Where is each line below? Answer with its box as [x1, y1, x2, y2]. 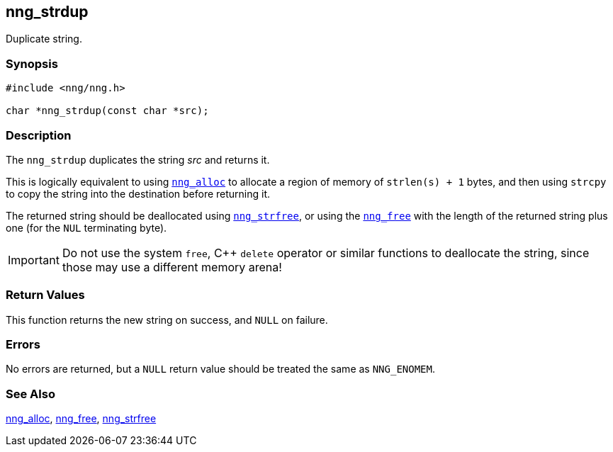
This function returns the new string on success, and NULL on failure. [6, 313, 328, 326]
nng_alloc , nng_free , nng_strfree [6, 412, 157, 425]
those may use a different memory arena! [62, 259, 282, 274]
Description [6, 128, 72, 142]
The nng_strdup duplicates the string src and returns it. [6, 153, 270, 166]
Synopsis [6, 56, 58, 71]
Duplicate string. [6, 33, 82, 45]
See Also [6, 386, 55, 401]
